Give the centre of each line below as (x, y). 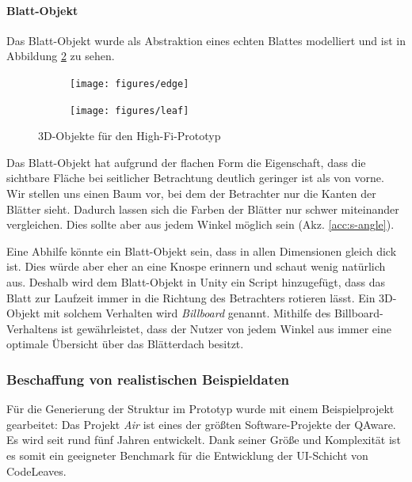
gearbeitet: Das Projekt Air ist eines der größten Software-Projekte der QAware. (201, 424)
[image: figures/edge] (130, 83)
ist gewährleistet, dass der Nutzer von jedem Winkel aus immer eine (226, 328)
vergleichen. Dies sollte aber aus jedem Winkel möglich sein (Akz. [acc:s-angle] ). (200, 224)
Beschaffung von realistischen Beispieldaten (148, 379)
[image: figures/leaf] (130, 110)
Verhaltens (32, 328)
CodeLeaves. (36, 471)
